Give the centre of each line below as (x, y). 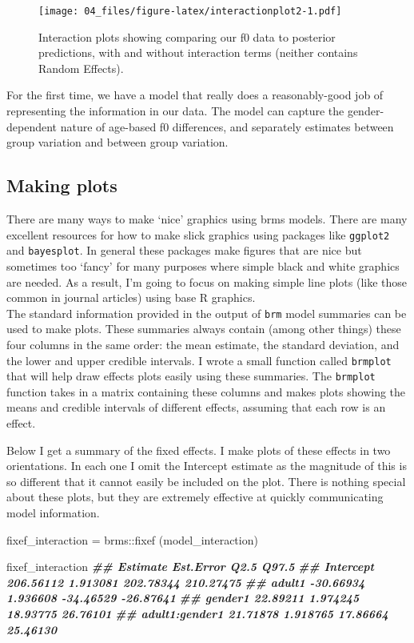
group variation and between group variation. (117, 142)
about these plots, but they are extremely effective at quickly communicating (195, 497)
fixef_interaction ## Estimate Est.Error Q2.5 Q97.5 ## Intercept (190, 567)
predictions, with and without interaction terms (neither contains (198, 52)
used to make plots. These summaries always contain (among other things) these (204, 329)
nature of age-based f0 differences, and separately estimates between (227, 126)
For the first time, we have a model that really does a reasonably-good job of (195, 95)
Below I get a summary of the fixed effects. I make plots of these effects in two (199, 450)
